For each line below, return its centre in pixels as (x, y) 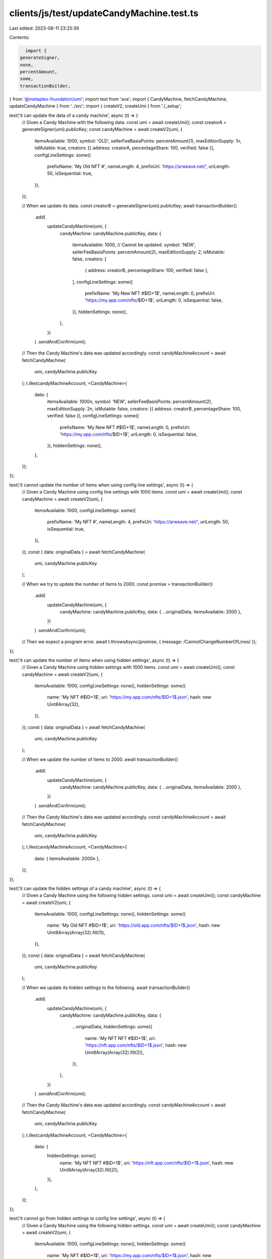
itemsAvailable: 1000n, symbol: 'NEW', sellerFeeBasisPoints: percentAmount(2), (130, 402)
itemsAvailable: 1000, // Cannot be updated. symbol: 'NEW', (134, 245)
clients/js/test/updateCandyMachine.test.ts (104, 13)
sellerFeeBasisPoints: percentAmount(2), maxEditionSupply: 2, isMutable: (149, 252)
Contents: (19, 37)
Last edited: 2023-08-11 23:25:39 (44, 28)
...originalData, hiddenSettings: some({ (112, 1027)
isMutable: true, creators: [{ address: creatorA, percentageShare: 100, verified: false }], (124, 148)
